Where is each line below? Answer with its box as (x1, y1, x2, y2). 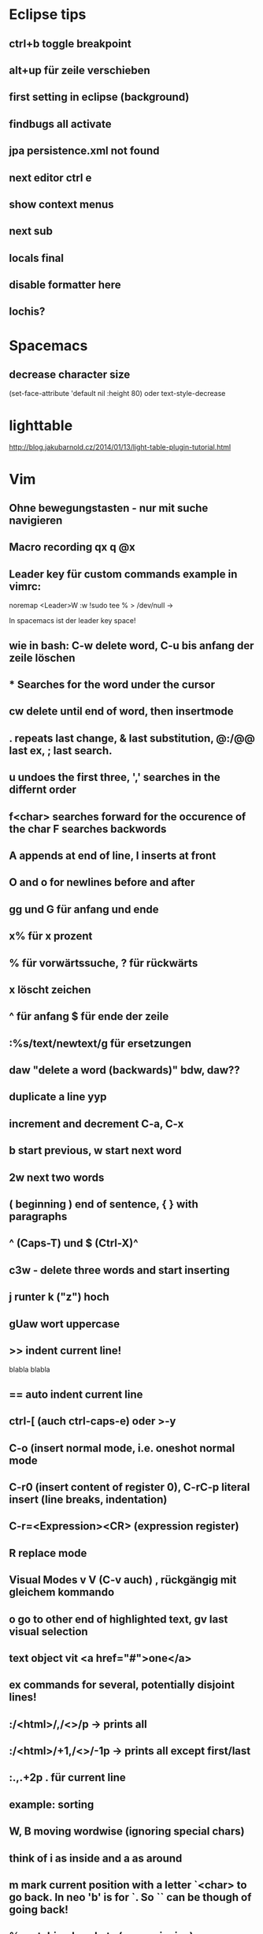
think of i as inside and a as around (9, 1851, 183, 1865)
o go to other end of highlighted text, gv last (9, 1612, 228, 1626)
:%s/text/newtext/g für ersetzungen (9, 1036, 192, 1050)
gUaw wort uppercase (9, 1317, 120, 1331)
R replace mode (9, 1546, 87, 1559)
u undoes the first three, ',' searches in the (9, 771, 220, 784)
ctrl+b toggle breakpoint (9, 37, 132, 50)
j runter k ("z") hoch (9, 1290, 109, 1304)
